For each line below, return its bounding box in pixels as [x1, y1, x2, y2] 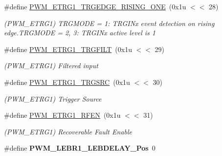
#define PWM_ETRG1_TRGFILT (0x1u [4, 44, 132, 54]
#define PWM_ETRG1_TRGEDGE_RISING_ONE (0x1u [4, 1, 186, 11]
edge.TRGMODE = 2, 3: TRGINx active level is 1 [4, 27, 155, 38]
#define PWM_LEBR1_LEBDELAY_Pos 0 [4, 143, 155, 153]
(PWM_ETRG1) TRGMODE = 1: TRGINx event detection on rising [4, 18, 215, 28]
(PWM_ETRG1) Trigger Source [4, 93, 102, 104]
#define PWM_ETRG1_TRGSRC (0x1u [4, 77, 130, 87]
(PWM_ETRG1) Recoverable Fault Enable [4, 126, 133, 136]
